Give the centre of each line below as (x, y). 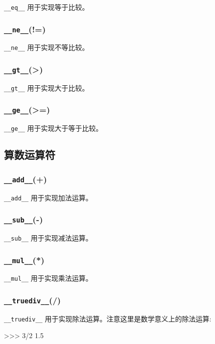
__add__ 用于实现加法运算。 (48, 197)
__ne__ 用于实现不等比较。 (47, 47)
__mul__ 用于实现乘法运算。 (48, 278)
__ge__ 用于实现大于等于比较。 (53, 128)
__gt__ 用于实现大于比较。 (47, 87)
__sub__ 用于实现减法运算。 (48, 237)
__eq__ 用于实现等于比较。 (47, 7)
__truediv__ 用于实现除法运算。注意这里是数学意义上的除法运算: (108, 318)
